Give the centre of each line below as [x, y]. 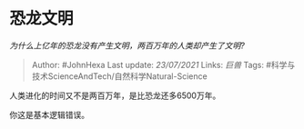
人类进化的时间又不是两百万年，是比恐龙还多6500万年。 [115, 95]
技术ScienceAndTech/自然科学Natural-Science [119, 76]
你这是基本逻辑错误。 [49, 114]
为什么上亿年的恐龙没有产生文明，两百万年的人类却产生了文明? [127, 45]
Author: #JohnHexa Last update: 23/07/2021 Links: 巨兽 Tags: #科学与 [163, 64]
